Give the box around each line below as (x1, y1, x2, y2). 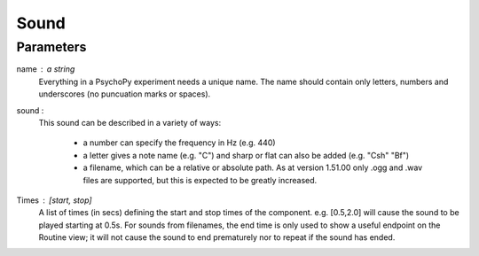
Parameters (16, 39, 87, 55)
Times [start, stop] (16, 195, 92, 206)
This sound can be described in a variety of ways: (38, 117, 222, 128)
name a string (16, 64, 75, 74)
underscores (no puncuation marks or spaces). (38, 89, 211, 99)
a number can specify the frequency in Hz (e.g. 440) (82, 137, 276, 148)
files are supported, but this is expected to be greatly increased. (82, 175, 318, 185)
